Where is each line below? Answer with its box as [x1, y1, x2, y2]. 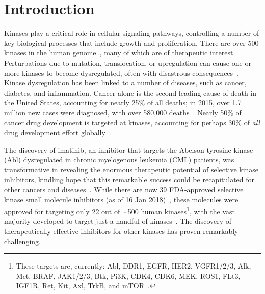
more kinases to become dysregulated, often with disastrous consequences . [4, 67, 238, 78]
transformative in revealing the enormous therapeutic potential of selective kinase [4, 164, 259, 174]
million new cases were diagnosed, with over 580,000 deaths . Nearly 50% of [4, 107, 242, 117]
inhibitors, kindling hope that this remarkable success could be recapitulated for [4, 174, 255, 185]
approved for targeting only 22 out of [4, 205, 120, 216]
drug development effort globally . [4, 127, 111, 138]
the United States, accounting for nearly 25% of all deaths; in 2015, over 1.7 [4, 97, 242, 108]
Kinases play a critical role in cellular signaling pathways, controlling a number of [4, 27, 259, 38]
